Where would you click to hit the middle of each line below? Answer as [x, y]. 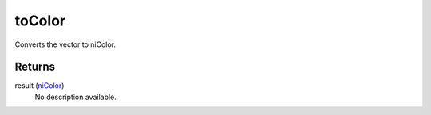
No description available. [76, 97]
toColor [40, 21]
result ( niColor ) [40, 86]
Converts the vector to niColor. [65, 44]
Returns [35, 67]
